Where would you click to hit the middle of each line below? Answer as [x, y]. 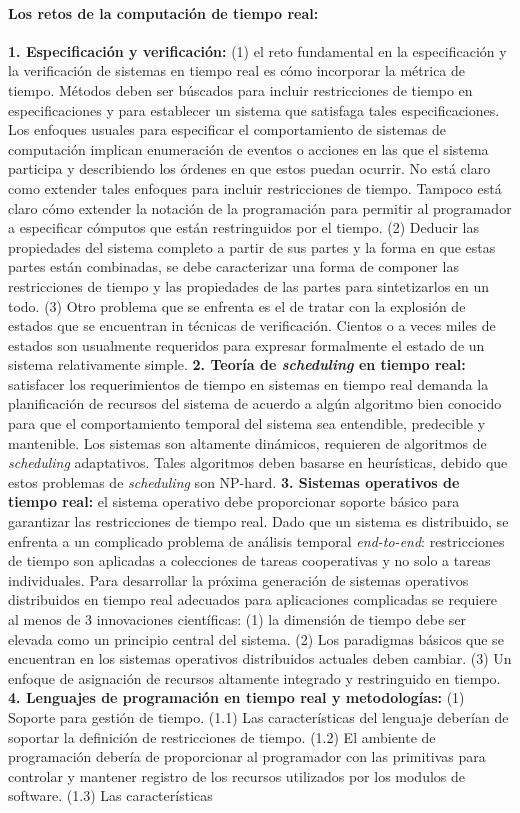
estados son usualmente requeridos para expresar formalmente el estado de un [246, 344]
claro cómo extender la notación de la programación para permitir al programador [260, 207]
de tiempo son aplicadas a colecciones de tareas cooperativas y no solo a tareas [249, 560]
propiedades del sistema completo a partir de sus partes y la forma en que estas [252, 246]
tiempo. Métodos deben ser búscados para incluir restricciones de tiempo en [240, 89]
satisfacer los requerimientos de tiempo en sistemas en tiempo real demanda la [248, 383]
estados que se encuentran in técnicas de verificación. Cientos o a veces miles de [252, 325]
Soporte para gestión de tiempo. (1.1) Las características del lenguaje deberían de [258, 716]
